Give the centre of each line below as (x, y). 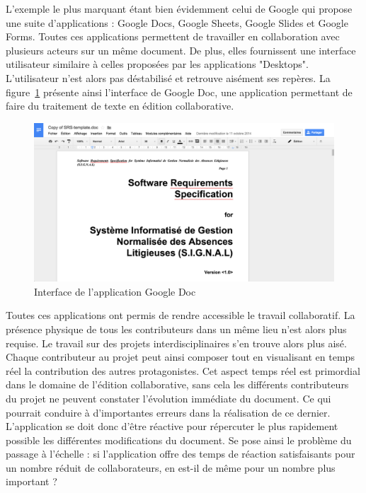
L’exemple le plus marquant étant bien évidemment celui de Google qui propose (179, 8)
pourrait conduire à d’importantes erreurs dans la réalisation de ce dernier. (168, 412)
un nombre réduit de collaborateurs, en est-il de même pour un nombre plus (171, 467)
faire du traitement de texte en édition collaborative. (120, 106)
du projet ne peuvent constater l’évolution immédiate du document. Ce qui (168, 398)
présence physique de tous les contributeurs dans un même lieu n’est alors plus (176, 329)
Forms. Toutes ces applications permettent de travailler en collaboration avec (173, 36)
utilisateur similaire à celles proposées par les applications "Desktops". (157, 64)
